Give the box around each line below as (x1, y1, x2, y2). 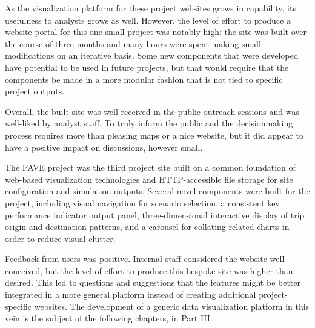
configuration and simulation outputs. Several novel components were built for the (5, 185, 310, 197)
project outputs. (5, 85, 65, 97)
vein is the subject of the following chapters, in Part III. (5, 312, 213, 324)
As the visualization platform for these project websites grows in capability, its (5, 2, 296, 14)
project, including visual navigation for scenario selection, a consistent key (5, 196, 280, 209)
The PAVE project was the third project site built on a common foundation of (5, 161, 296, 174)
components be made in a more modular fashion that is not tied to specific (5, 73, 283, 85)
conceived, (5, 264, 43, 277)
